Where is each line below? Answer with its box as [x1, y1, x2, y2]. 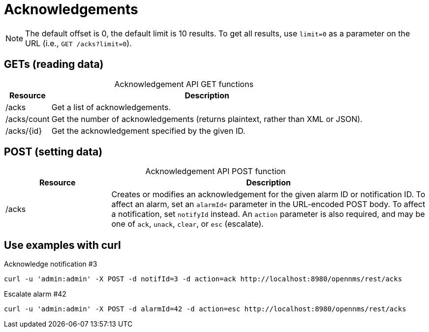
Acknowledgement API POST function [145, 166, 286, 177]
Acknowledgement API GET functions [114, 79, 254, 89]
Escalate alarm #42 [4, 290, 66, 299]
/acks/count [5, 114, 50, 124]
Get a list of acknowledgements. [51, 102, 171, 112]
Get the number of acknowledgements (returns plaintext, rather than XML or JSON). [51, 114, 363, 124]
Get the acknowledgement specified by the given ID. [51, 125, 245, 136]
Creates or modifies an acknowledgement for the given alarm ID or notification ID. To [111, 189, 426, 200]
